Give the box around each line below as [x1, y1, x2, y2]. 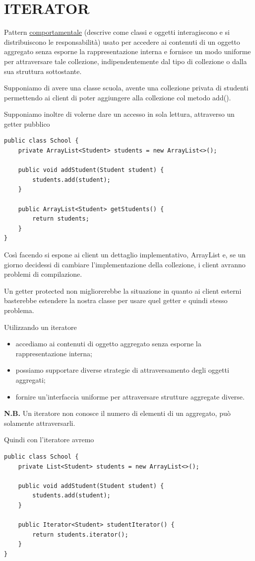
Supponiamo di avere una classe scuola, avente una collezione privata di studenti [4, 82, 249, 93]
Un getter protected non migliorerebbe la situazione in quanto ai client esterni [4, 285, 242, 296]
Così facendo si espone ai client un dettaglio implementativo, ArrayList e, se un [4, 249, 246, 259]
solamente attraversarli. [4, 417, 75, 428]
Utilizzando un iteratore [4, 321, 77, 332]
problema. [4, 305, 34, 315]
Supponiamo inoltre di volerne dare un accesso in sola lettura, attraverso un [4, 109, 235, 119]
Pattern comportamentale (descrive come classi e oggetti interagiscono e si [4, 27, 230, 37]
